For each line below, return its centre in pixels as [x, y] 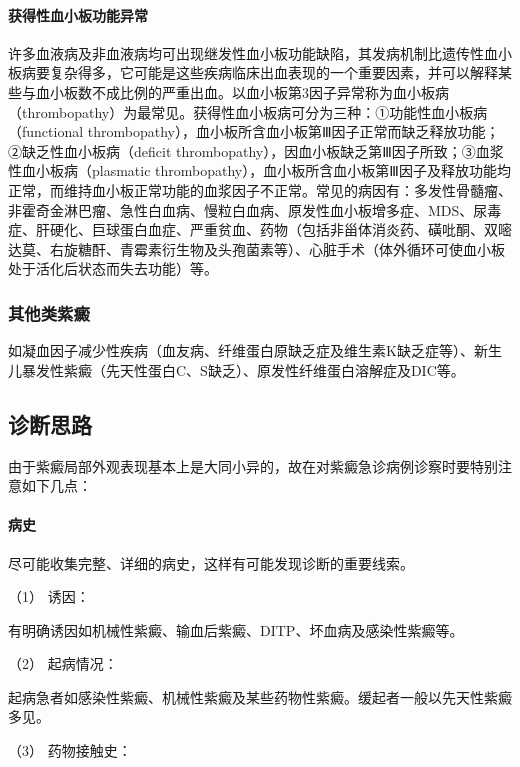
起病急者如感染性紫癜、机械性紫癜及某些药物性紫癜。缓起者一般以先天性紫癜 [260, 696]
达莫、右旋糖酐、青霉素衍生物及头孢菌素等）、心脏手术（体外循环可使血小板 [256, 248]
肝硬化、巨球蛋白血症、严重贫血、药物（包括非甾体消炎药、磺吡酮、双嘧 [273, 229]
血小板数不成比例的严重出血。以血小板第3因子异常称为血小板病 [242, 91]
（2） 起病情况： [63, 663]
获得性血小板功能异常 [78, 14]
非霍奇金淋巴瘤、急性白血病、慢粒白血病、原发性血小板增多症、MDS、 [241, 209]
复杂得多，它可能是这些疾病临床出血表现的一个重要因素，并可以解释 [273, 72]
